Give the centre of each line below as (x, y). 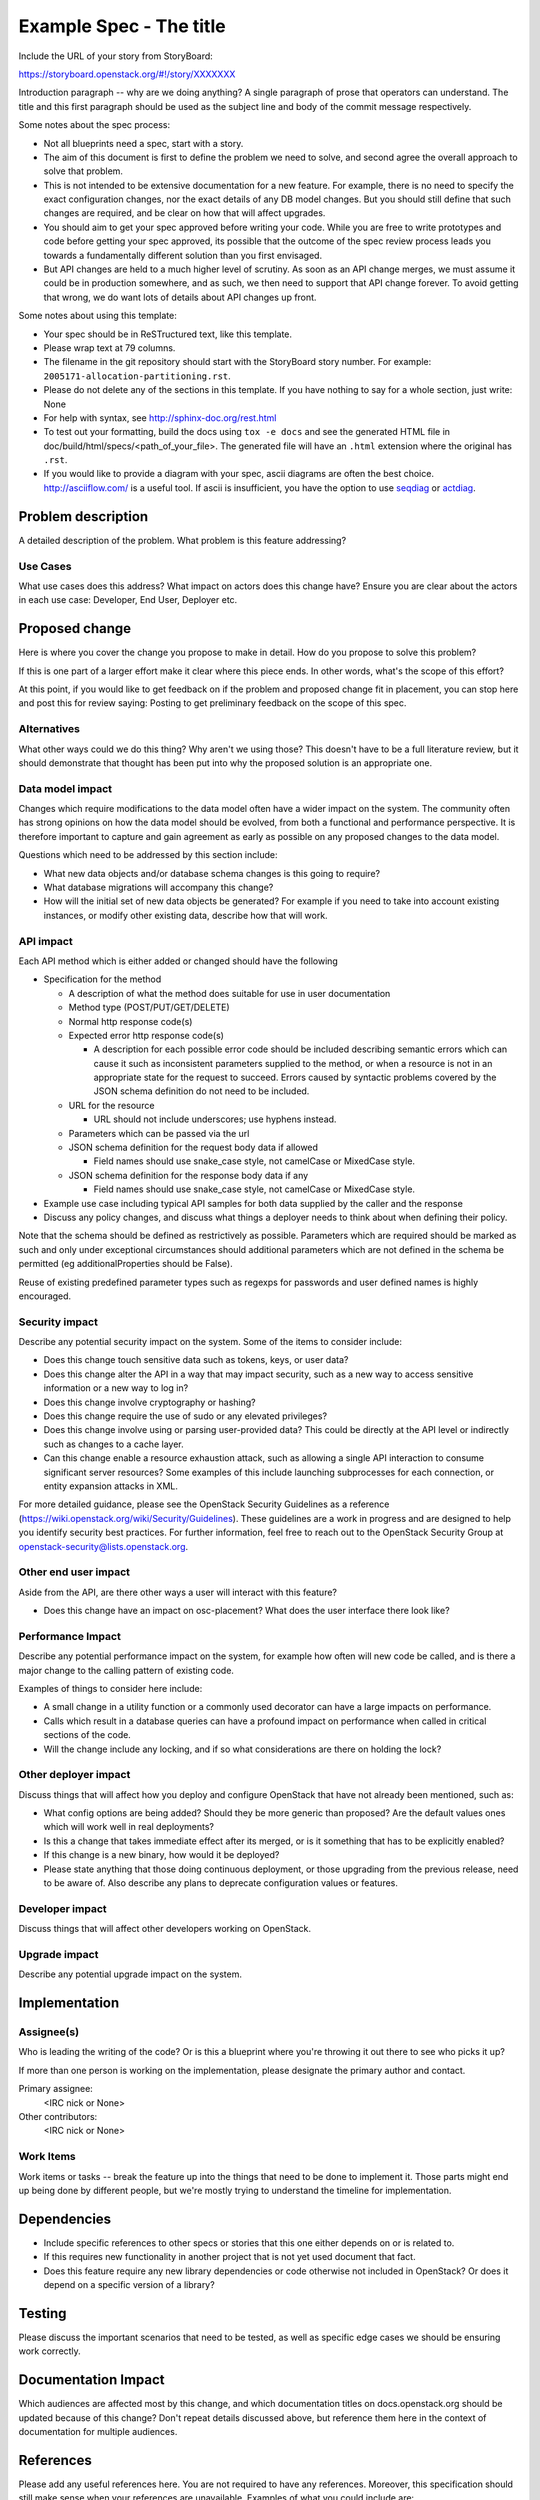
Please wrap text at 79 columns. (109, 347)
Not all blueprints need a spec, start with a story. (143, 143)
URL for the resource (111, 1105)
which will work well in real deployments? (129, 1827)
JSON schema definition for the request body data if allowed (193, 1147)
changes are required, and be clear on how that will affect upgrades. (184, 213)
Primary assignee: (56, 2089)
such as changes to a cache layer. (113, 1444)
